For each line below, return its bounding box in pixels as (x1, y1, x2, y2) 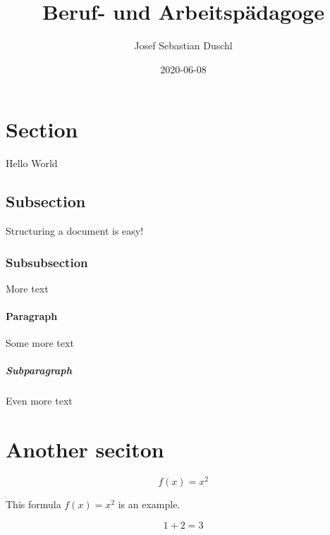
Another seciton (6, 435, 164, 464)
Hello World (6, 156, 58, 171)
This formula (6, 497, 61, 512)
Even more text (6, 393, 73, 408)
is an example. (118, 497, 181, 512)
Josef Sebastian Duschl (134, 38, 233, 53)
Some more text (6, 336, 74, 350)
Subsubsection (6, 253, 88, 271)
